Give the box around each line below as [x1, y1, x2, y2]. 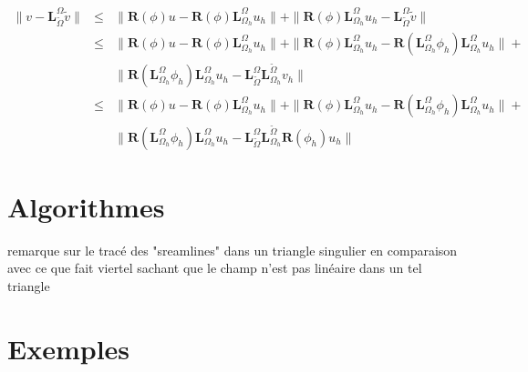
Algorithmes [7, 187, 165, 225]
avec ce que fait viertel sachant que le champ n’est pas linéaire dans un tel [7, 258, 422, 277]
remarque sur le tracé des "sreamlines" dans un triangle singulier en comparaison [7, 240, 458, 259]
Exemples [7, 329, 130, 367]
